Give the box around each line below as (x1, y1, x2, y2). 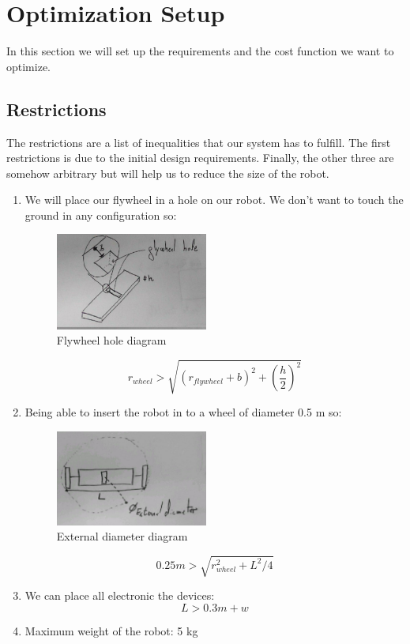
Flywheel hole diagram (56, 332, 167, 348)
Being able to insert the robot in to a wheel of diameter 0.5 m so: (24, 404, 342, 420)
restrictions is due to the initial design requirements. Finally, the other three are (6, 149, 394, 166)
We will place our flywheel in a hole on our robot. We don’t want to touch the (24, 191, 404, 208)
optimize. (6, 58, 51, 74)
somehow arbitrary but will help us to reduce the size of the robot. (6, 164, 329, 181)
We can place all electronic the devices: (24, 587, 215, 604)
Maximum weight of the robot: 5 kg (24, 623, 198, 639)
